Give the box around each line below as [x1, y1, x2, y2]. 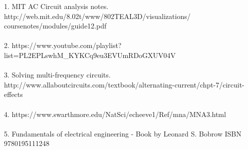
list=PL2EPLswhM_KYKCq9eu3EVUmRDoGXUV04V [4, 49, 176, 60]
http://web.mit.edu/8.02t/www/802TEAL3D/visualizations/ [4, 10, 191, 21]
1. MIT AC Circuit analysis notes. [4, 1, 109, 11]
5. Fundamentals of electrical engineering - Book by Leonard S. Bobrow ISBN [4, 128, 242, 138]
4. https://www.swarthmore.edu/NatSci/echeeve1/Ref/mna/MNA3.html [4, 108, 226, 119]
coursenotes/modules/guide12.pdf [4, 20, 107, 31]
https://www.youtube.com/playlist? [11, 40, 122, 50]
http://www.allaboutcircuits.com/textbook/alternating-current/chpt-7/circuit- [4, 79, 245, 89]
